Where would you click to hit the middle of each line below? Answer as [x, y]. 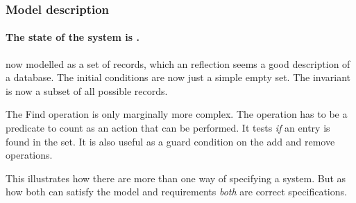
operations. [29, 155]
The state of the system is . [73, 37]
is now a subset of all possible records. [87, 90]
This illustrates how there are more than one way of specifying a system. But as [176, 178]
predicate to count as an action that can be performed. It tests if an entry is [168, 128]
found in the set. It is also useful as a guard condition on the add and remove [170, 141]
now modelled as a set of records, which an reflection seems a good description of [178, 63]
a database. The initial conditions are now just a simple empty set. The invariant [178, 77]
